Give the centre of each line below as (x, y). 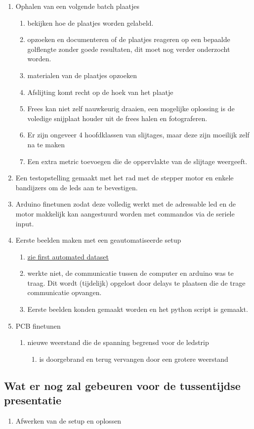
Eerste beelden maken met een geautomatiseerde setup (98, 240)
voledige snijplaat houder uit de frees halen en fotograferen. (117, 118)
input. (25, 223)
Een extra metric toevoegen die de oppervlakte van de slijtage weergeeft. (137, 161)
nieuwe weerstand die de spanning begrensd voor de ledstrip (118, 342)
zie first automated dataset (68, 256)
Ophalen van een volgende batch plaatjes (77, 6)
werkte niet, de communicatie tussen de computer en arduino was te (130, 273)
